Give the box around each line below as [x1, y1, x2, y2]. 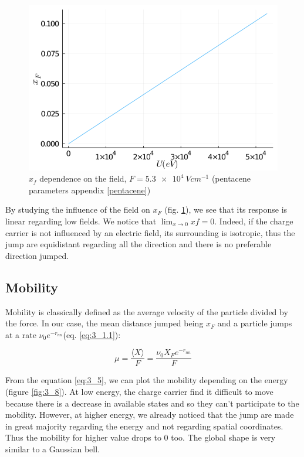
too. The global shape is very [171, 431, 276, 444]
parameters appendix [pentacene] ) [29, 183, 151, 196]
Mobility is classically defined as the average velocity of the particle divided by [5, 305, 288, 318]
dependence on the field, [39, 172, 127, 185]
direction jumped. [5, 249, 69, 261]
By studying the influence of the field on [5, 203, 150, 216]
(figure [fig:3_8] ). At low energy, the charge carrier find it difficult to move [5, 386, 273, 398]
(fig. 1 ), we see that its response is [164, 203, 288, 216]
